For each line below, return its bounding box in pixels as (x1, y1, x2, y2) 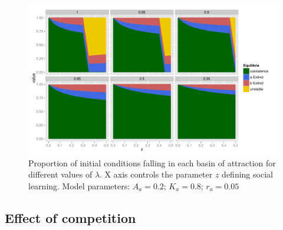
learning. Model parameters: (28, 180, 130, 192)
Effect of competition (5, 209, 136, 226)
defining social (222, 168, 273, 180)
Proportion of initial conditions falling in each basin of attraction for (28, 156, 276, 169)
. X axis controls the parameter (100, 168, 213, 180)
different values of (28, 168, 93, 180)
